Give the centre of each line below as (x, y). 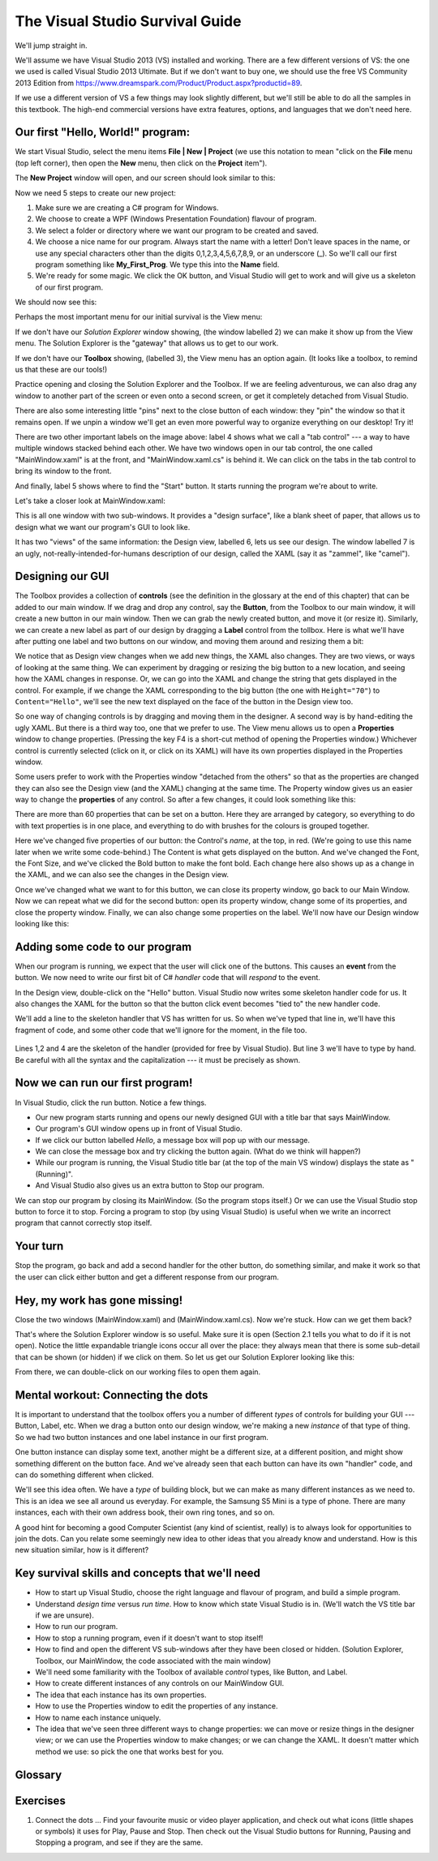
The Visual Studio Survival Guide (128, 21)
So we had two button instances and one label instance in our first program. (142, 1437)
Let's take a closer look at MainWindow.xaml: (90, 501)
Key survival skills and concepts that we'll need (138, 1573)
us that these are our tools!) (61, 370)
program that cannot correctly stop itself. (84, 1223)
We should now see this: (56, 302)
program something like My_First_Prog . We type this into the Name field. (157, 264)
